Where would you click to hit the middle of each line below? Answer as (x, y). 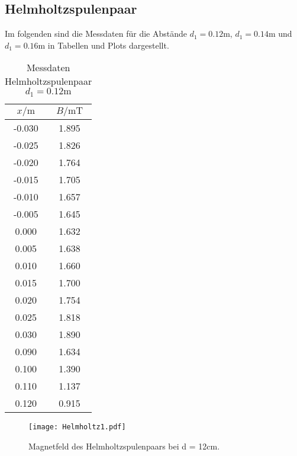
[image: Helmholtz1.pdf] (77, 427)
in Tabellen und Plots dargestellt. (108, 45)
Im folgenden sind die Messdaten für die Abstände (96, 34)
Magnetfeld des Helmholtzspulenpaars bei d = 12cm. (124, 446)
